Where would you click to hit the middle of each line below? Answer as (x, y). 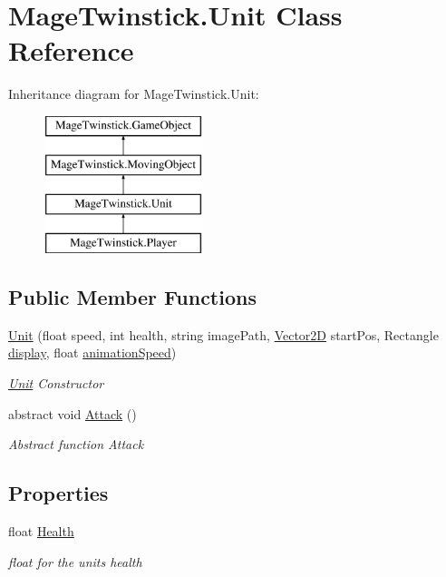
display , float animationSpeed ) (92, 352)
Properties (58, 493)
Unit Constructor (56, 383)
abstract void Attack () (73, 413)
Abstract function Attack (76, 444)
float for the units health (75, 561)
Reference (71, 50)
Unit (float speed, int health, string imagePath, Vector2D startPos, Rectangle (223, 334)
